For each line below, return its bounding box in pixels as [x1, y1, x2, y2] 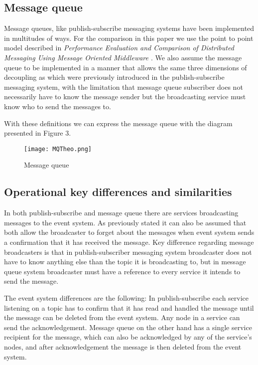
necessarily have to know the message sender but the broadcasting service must [4, 91, 246, 102]
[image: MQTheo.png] [24, 145, 92, 153]
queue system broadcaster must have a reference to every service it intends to [4, 266, 241, 276]
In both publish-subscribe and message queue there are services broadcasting [4, 207, 239, 218]
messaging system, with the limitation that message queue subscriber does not [4, 81, 243, 92]
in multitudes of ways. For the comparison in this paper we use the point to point [4, 32, 254, 43]
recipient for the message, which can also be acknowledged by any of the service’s [4, 332, 252, 342]
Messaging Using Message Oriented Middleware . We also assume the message [4, 52, 242, 62]
